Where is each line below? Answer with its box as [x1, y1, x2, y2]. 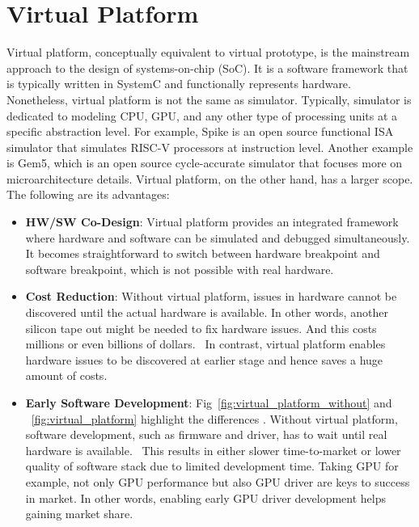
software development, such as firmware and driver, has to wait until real [25, 426, 387, 443]
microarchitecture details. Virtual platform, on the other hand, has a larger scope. [6, 170, 413, 187]
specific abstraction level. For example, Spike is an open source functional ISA [6, 123, 394, 140]
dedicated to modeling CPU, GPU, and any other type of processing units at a [6, 107, 398, 124]
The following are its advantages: [6, 186, 170, 203]
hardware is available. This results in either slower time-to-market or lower [25, 441, 401, 458]
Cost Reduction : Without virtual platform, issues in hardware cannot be [25, 288, 397, 305]
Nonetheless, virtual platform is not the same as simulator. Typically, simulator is [6, 91, 412, 108]
